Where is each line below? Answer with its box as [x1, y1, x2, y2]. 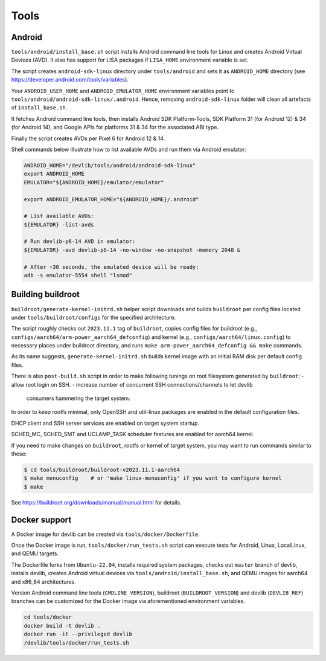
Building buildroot [11, 289, 80, 300]
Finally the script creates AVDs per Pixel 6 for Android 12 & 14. [11, 135, 165, 142]
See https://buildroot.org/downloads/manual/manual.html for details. [11, 498, 182, 506]
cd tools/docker [24, 614, 72, 621]
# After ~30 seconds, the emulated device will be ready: [24, 263, 199, 270]
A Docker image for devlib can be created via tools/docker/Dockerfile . [11, 530, 200, 538]
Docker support [11, 514, 72, 525]
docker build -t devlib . [24, 622, 101, 629]
